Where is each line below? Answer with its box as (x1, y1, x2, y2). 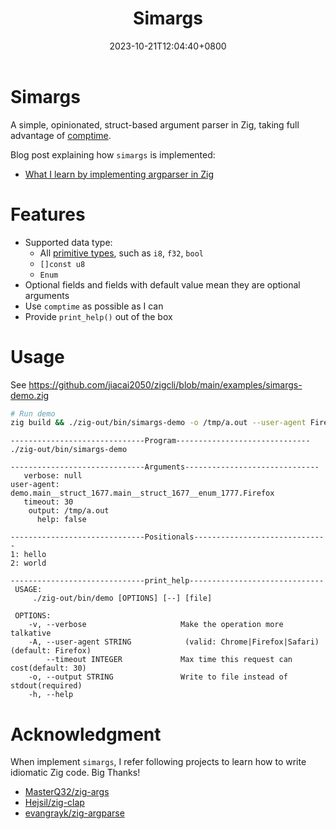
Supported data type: (24, 236, 113, 248)
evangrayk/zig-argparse (24, 807, 125, 819)
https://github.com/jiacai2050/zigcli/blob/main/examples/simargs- (28, 378, 303, 391)
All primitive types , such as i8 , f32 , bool (39, 247, 204, 259)
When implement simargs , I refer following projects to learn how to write (10, 756, 307, 768)
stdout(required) (10, 681, 83, 691)
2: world (10, 558, 47, 569)
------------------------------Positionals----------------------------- (10, 532, 325, 542)
